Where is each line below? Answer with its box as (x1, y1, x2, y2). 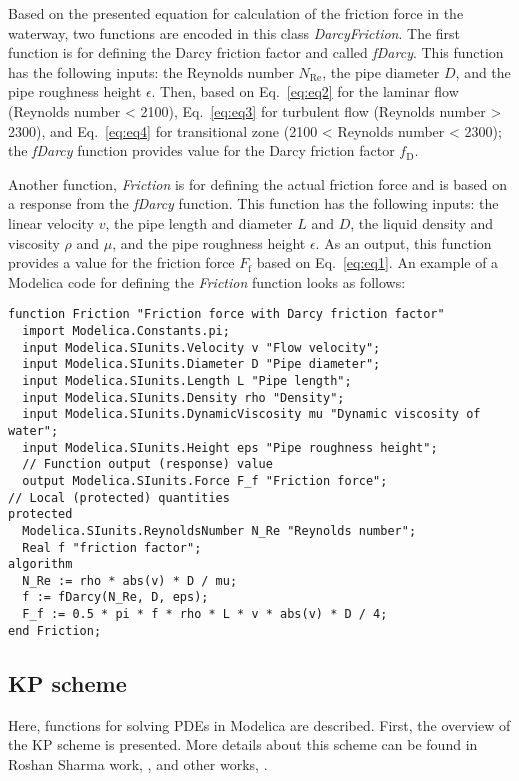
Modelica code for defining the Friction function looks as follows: (8, 271, 406, 292)
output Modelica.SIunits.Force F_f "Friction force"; (22, 473, 388, 488)
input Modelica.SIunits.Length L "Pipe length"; (22, 373, 352, 388)
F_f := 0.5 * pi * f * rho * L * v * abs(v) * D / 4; (22, 607, 388, 622)
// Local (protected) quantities (8, 490, 230, 505)
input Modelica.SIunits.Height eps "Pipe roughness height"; (22, 440, 438, 455)
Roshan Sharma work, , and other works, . (8, 753, 268, 774)
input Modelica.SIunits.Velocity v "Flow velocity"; (22, 340, 381, 355)
